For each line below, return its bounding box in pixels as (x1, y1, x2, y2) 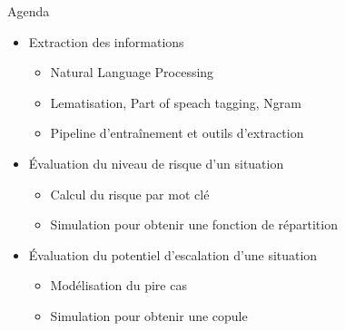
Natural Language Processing (50, 63, 214, 82)
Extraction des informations (28, 32, 184, 51)
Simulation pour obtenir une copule (50, 306, 248, 325)
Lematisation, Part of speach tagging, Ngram (50, 92, 301, 112)
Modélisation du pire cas (50, 276, 187, 295)
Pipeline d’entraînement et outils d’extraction (50, 123, 304, 142)
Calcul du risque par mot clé (50, 184, 210, 203)
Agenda (7, 2, 50, 20)
